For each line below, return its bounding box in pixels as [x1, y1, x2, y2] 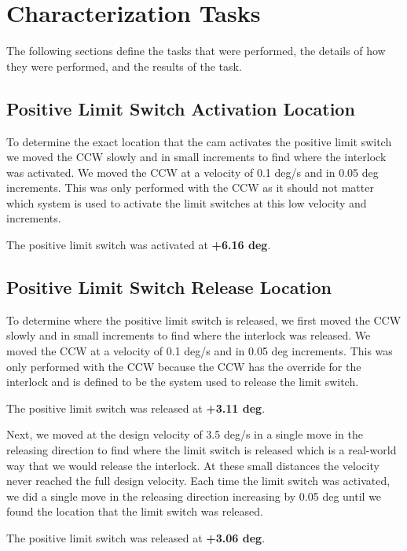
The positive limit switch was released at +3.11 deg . [6, 399, 266, 416]
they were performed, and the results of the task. [6, 57, 242, 74]
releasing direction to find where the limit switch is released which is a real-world [6, 442, 397, 458]
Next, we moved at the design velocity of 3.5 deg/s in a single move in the [6, 426, 363, 443]
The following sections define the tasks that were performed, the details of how [6, 42, 386, 59]
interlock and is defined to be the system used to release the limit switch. [6, 373, 359, 390]
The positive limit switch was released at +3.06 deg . [6, 530, 266, 545]
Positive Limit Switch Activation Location [6, 96, 355, 120]
